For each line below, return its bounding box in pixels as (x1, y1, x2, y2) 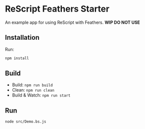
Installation (5, 33, 40, 42)
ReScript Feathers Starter (5, 3, 110, 15)
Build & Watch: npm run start (12, 92, 71, 98)
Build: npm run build (12, 82, 53, 88)
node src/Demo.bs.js (5, 119, 47, 124)
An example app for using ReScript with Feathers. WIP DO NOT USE (5, 19, 140, 25)
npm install (5, 56, 29, 61)
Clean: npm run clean (12, 87, 55, 93)
